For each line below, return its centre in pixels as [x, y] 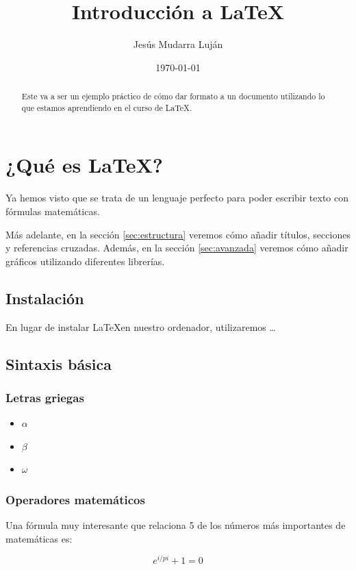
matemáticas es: [39, 538]
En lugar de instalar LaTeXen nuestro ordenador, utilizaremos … [141, 326]
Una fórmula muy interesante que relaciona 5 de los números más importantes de [176, 525]
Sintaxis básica [59, 363]
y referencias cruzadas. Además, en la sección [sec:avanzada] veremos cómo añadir [177, 248]
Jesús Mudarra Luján [178, 44]
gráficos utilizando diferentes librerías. [85, 261]
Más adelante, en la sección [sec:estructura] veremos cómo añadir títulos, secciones [178, 234]
